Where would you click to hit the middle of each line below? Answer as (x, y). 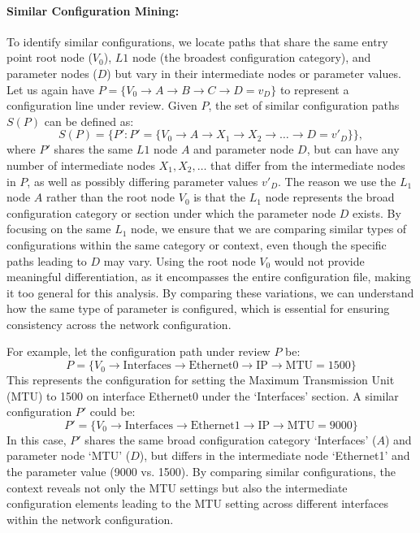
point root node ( (50, 57)
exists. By (377, 212)
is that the (220, 197)
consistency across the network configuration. (119, 324)
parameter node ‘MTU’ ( (69, 455)
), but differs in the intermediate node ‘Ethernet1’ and (275, 455)
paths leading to (47, 260)
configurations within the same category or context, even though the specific (197, 244)
